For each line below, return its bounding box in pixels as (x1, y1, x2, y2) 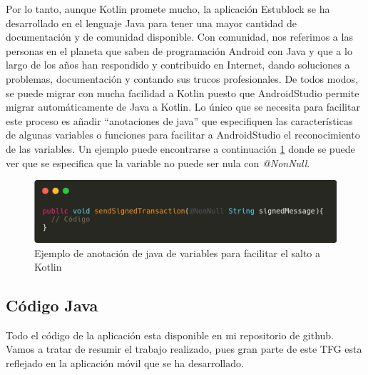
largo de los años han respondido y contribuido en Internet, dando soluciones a (6, 57, 350, 72)
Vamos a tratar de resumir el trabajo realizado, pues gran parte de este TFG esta (6, 341, 362, 356)
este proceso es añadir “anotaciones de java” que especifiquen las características (6, 113, 353, 128)
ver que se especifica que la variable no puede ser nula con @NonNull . (6, 155, 310, 170)
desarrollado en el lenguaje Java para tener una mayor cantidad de (6, 15, 297, 30)
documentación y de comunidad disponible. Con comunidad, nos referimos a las (6, 29, 353, 44)
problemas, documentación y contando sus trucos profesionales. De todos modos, (6, 71, 359, 86)
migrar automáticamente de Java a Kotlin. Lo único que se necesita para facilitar (6, 99, 360, 114)
